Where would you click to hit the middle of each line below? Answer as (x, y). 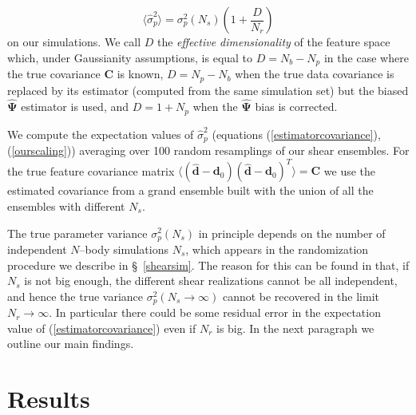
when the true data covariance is (315, 74)
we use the (350, 170)
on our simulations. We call (74, 41)
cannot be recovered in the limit (301, 296)
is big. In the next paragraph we (295, 328)
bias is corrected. (296, 107)
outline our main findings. (71, 344)
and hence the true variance (75, 296)
